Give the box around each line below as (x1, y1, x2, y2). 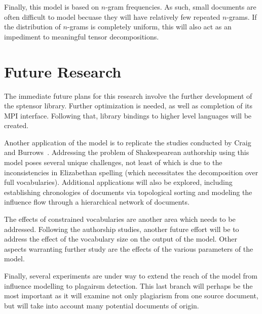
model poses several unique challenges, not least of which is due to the (4, 157, 222, 168)
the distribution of (4, 21, 61, 32)
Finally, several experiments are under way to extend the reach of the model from (4, 270, 257, 281)
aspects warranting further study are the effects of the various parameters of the (4, 243, 253, 254)
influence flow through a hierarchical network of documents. (4, 197, 190, 207)
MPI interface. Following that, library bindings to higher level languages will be (4, 110, 252, 121)
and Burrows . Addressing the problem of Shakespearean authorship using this (4, 147, 249, 158)
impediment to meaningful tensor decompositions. (4, 31, 159, 42)
